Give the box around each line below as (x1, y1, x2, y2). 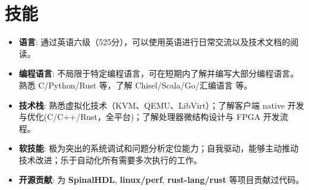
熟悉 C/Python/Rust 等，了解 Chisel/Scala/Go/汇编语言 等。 (18, 78, 253, 91)
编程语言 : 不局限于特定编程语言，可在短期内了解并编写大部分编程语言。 (18, 67, 299, 80)
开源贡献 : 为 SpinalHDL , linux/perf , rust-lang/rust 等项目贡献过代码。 (18, 173, 304, 186)
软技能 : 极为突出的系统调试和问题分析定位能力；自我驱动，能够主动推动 (18, 142, 299, 154)
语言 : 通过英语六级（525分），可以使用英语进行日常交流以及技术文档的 (18, 36, 291, 48)
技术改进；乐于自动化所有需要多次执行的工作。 (18, 153, 202, 166)
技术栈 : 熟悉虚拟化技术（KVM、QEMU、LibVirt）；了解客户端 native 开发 (18, 99, 304, 111)
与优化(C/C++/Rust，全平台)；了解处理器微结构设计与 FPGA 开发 (18, 110, 280, 123)
